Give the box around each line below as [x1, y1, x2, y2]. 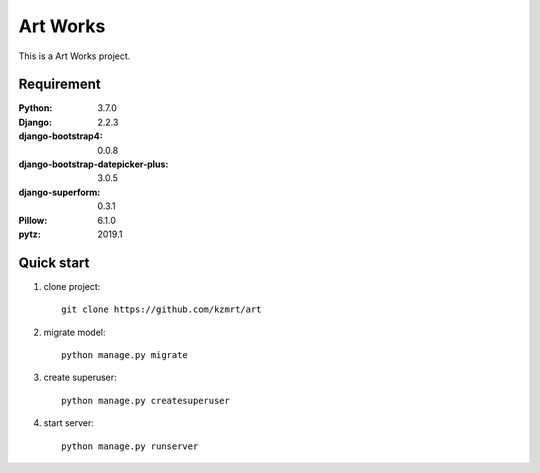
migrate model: [43, 326, 106, 338]
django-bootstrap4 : [18, 130, 104, 142]
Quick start [18, 254, 90, 271]
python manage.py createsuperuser [61, 395, 230, 406]
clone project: [43, 280, 101, 292]
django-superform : [18, 186, 101, 198]
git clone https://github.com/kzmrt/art [61, 304, 262, 315]
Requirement [18, 76, 102, 93]
